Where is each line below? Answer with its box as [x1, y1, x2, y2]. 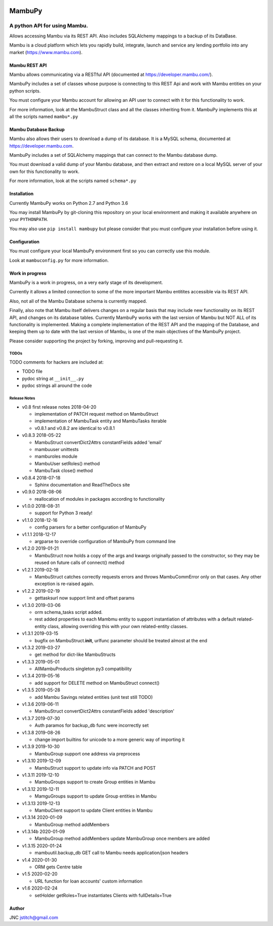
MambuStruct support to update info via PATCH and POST [34, 765, 156, 771]
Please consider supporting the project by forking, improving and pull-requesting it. [9, 338, 184, 344]
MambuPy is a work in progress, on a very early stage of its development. [9, 279, 163, 285]
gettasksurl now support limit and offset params [34, 595, 135, 601]
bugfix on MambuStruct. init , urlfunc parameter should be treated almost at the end [34, 637, 207, 643]
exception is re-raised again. [34, 581, 95, 587]
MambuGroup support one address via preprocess [34, 751, 140, 757]
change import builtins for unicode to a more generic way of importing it [34, 736, 185, 742]
